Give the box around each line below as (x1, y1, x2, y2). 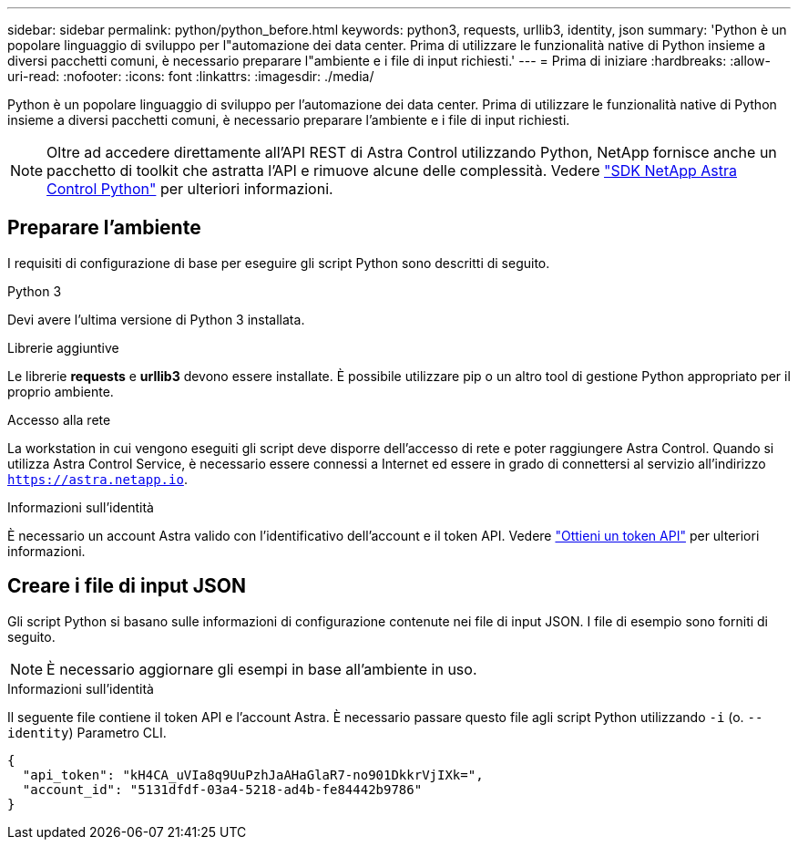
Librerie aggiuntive (7, 339, 119, 356)
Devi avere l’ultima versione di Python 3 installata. (7, 311, 305, 327)
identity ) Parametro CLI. (7, 724, 167, 740)
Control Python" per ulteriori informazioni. (46, 180, 333, 198)
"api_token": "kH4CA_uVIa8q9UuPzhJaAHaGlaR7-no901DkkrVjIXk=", (22, 767, 484, 782)
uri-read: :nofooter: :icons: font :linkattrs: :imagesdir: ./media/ (7, 68, 374, 84)
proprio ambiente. (7, 383, 114, 399)
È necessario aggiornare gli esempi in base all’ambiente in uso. (46, 659, 477, 678)
